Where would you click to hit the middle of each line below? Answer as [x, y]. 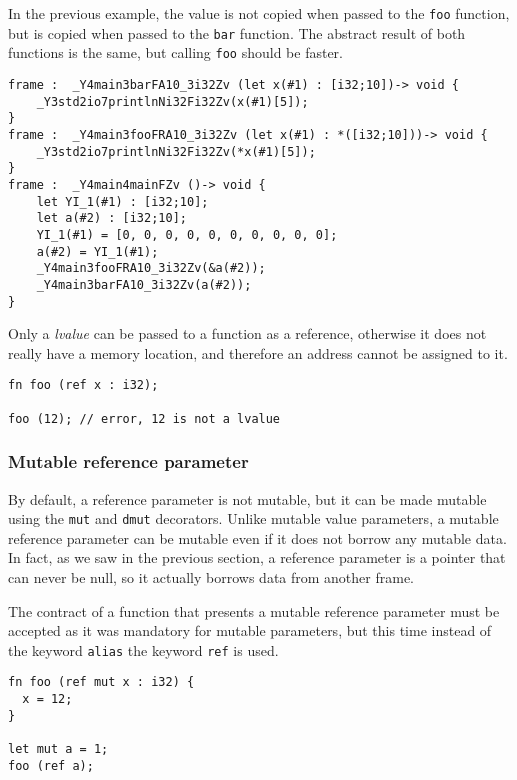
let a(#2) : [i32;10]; [111, 218]
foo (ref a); [51, 765]
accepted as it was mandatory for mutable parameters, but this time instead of [250, 630]
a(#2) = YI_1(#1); [97, 251]
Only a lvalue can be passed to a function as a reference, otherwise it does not [247, 333]
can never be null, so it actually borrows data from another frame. [211, 576]
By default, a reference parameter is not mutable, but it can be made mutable [247, 498]
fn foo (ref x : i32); [83, 385]
